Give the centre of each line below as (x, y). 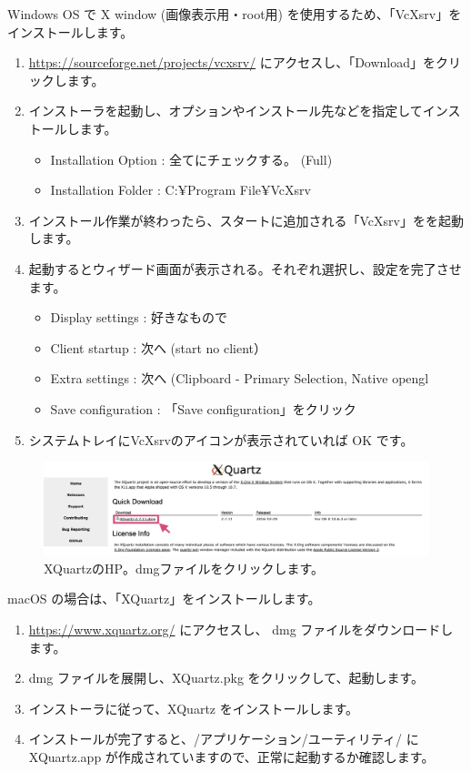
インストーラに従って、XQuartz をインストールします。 (194, 708)
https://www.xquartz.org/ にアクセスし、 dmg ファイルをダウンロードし (241, 629)
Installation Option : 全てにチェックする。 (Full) (191, 159)
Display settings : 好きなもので (139, 317)
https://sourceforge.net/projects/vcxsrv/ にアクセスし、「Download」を (232, 62)
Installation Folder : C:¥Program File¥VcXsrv (180, 190)
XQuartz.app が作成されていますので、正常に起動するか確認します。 (231, 756)
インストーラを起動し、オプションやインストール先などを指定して (225, 111)
